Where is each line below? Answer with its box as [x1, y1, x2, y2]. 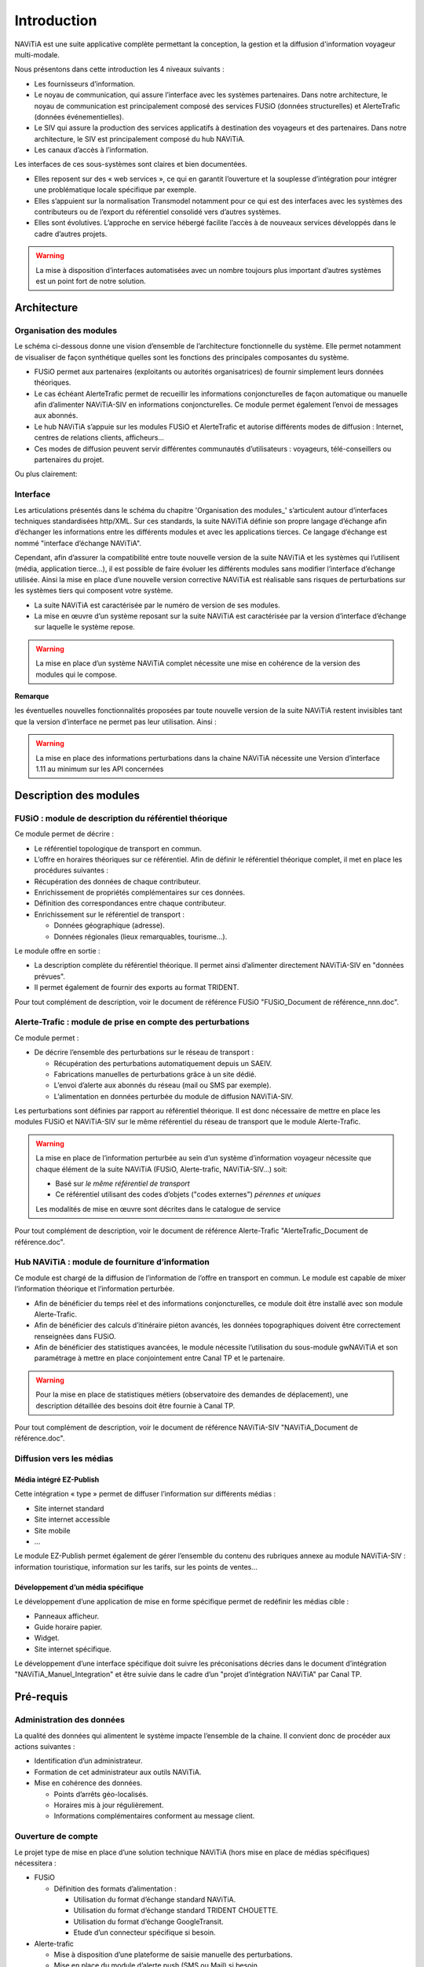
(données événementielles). [34, 112, 125, 121]
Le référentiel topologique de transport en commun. [34, 843, 202, 853]
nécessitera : [14, 1858, 57, 1868]
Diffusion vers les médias [14, 1453, 114, 1464]
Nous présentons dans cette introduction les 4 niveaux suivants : [14, 65, 225, 74]
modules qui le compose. [35, 670, 118, 679]
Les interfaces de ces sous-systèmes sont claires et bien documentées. [14, 160, 247, 169]
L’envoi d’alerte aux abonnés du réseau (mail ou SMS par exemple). [53, 1080, 272, 1090]
